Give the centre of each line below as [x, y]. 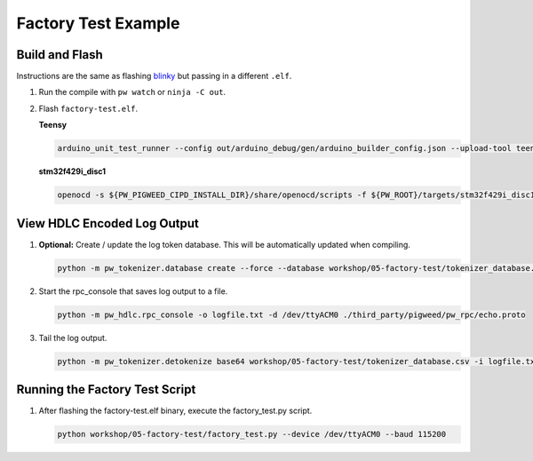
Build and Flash [60, 55]
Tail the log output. [73, 338]
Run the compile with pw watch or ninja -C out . [132, 92]
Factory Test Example [98, 23]
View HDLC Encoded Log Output [108, 223]
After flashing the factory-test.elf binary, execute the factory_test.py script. [175, 411]
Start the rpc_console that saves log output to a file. [133, 291]
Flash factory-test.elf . [88, 108]
